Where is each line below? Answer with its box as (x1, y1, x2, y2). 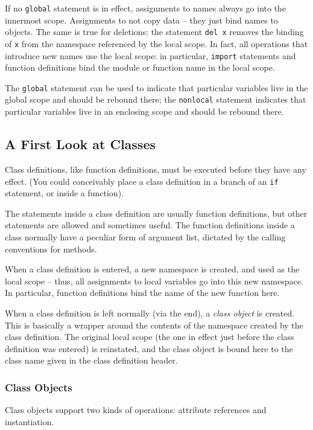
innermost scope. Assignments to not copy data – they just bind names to (5, 13, 278, 26)
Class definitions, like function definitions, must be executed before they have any (5, 162, 306, 175)
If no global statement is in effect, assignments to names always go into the (5, 2, 286, 14)
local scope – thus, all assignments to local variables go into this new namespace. (5, 274, 303, 287)
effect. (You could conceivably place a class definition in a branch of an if (5, 175, 279, 187)
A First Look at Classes (5, 135, 156, 153)
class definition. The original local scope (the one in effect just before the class (5, 330, 294, 343)
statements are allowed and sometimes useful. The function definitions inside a (5, 219, 295, 231)
